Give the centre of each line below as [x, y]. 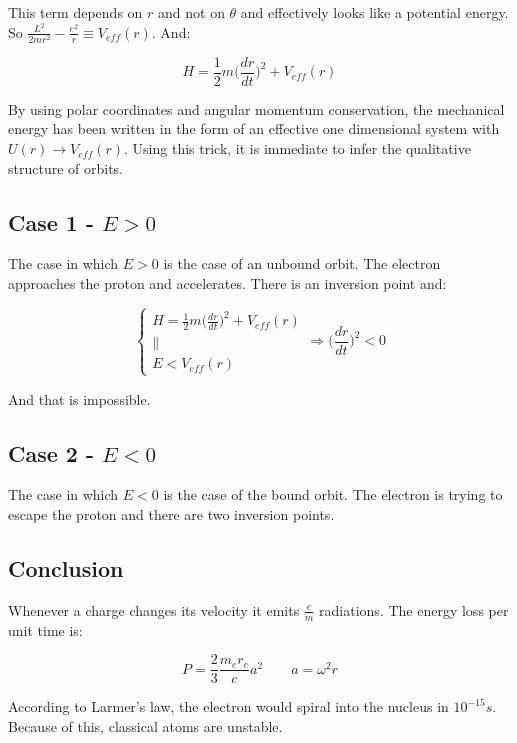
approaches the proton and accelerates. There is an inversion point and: [227, 283]
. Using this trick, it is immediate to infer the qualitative [297, 148]
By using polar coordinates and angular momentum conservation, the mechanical [256, 108]
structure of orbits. [66, 167]
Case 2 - [51, 452]
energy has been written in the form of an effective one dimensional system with [254, 128]
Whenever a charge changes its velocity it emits [154, 609]
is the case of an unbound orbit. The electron [302, 263]
